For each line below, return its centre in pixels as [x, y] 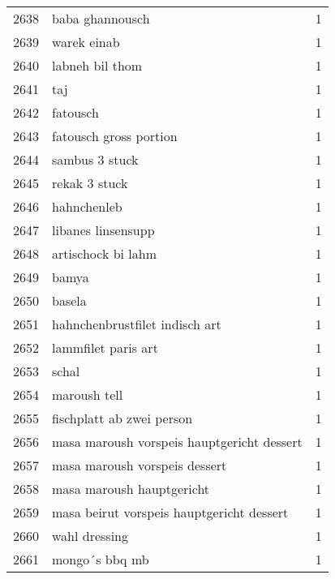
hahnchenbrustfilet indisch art [137, 324]
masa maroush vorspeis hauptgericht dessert [177, 442]
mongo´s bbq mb [101, 559]
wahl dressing [90, 536]
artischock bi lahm [105, 253]
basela [69, 300]
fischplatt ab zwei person [122, 418]
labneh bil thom [97, 65]
